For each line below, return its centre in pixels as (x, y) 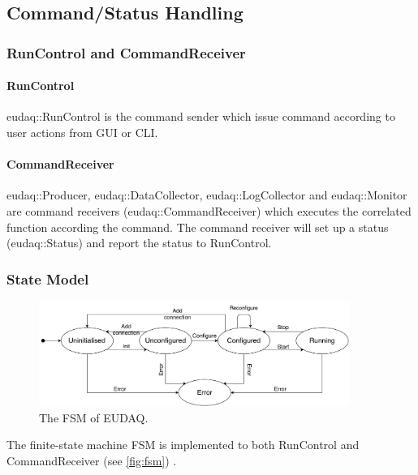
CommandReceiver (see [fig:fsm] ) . (92, 461)
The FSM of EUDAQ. (94, 417)
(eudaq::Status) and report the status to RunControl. (139, 243)
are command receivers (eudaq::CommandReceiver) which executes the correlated (209, 211)
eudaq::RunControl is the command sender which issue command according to (201, 116)
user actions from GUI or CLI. (82, 133)
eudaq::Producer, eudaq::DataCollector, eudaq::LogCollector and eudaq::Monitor (207, 195)
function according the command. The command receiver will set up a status (198, 227)
